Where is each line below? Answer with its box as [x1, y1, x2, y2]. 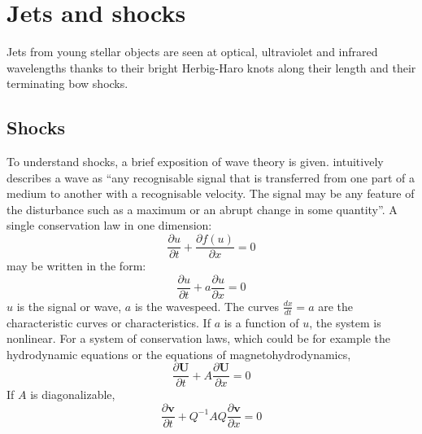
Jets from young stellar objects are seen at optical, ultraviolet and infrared [7, 43, 378, 60]
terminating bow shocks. [7, 75, 128, 92]
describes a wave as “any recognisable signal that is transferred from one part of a [7, 169, 415, 186]
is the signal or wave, [16, 297, 122, 314]
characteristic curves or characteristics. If [7, 313, 211, 331]
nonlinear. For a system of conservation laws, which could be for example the [7, 330, 390, 347]
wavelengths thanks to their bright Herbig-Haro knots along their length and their [7, 59, 416, 76]
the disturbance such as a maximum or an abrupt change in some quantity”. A [7, 200, 398, 217]
